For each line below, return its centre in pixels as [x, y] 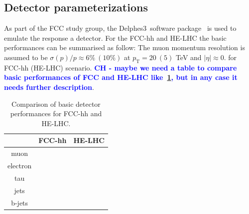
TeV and [188, 57]
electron [20, 166]
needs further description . [49, 87]
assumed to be [26, 57]
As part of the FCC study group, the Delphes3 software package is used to [120, 28]
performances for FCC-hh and [56, 113]
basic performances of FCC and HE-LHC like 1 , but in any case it [121, 77]
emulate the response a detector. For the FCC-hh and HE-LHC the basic [115, 37]
